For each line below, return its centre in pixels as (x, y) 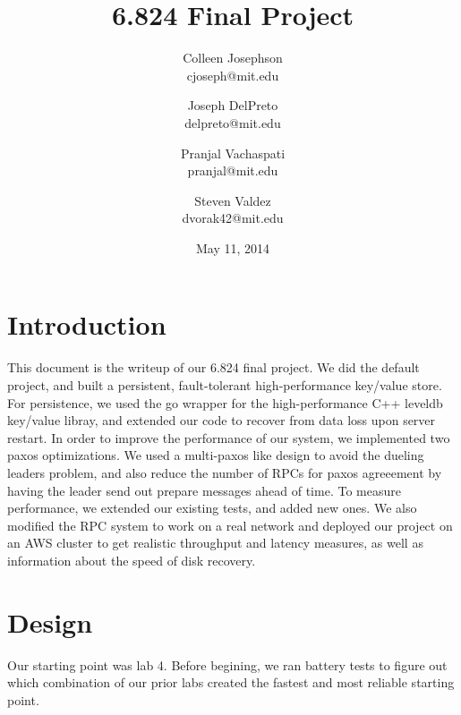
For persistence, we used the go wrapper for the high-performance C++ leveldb (225, 402)
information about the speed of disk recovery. (132, 560)
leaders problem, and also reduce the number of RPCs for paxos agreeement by (225, 472)
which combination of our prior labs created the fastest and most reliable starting (231, 682)
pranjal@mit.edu (233, 170)
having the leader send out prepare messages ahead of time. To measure (204, 490)
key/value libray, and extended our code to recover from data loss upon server (222, 420)
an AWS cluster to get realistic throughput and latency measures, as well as (215, 543)
